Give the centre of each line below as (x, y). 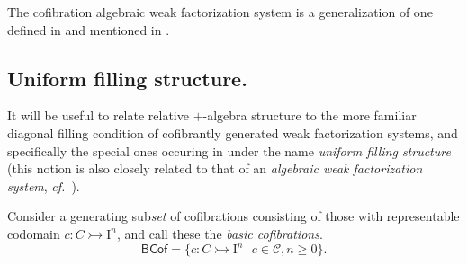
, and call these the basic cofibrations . (220, 233)
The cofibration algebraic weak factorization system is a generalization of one (220, 12)
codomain (34, 233)
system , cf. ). (44, 185)
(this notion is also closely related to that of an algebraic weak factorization (215, 168)
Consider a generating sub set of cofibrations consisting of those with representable (233, 216)
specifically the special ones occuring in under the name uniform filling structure (229, 150)
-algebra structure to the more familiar (310, 115)
